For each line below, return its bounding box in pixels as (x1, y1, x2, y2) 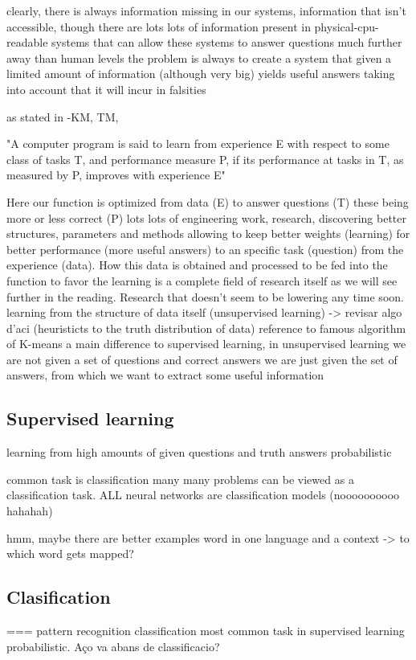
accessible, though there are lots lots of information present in (6, 18, 311, 35)
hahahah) (6, 502, 53, 519)
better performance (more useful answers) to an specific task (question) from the (6, 240, 404, 257)
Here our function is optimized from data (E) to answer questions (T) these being (6, 193, 409, 210)
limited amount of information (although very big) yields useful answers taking (6, 65, 395, 82)
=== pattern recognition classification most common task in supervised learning (6, 622, 405, 639)
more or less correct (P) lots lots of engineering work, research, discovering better (6, 209, 406, 226)
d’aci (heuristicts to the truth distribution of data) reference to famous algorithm (6, 319, 406, 336)
